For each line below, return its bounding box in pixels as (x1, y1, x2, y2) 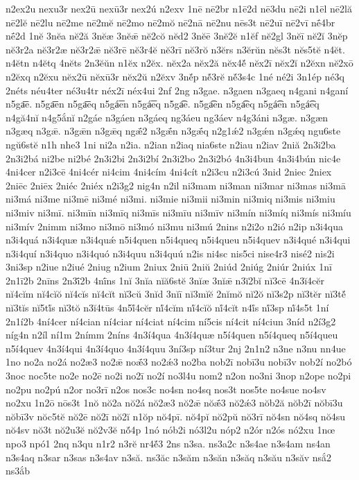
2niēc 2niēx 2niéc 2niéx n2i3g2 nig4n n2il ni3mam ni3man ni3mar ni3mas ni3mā (6, 178, 346, 192)
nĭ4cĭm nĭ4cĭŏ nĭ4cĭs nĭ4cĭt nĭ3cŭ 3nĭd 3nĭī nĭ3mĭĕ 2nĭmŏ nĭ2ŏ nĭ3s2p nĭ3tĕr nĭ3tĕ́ (6, 286, 347, 301)
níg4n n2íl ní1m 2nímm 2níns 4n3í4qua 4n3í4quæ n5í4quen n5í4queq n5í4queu (6, 327, 338, 342)
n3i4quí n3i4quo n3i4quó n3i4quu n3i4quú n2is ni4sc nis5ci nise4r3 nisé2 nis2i (6, 246, 335, 260)
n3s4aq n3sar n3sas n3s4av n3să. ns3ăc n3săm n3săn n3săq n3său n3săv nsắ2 (6, 449, 332, 464)
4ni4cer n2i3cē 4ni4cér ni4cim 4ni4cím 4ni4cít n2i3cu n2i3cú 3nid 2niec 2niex (6, 164, 332, 179)
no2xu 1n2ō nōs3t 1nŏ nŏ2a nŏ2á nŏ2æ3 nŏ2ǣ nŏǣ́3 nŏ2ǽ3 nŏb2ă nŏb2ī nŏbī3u (6, 395, 343, 410)
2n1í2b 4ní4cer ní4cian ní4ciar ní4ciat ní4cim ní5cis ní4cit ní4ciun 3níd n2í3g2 (6, 314, 336, 328)
